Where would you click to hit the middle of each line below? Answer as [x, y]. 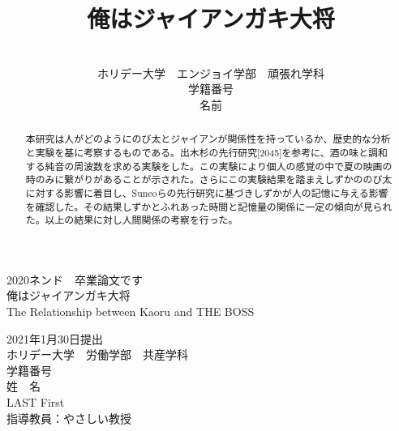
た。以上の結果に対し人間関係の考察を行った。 [132, 220]
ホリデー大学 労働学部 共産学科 [97, 354]
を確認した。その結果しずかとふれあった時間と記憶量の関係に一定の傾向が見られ [209, 206]
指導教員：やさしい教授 [69, 418]
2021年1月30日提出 [55, 338]
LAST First [36, 402]
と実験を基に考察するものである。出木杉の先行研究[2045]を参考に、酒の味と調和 [206, 152]
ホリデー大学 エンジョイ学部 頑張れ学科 [211, 73]
